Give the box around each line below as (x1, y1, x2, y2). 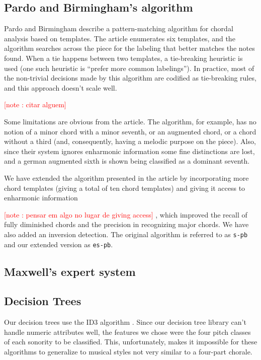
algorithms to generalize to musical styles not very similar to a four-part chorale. (4, 346, 252, 356)
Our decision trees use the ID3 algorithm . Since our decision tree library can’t (4, 317, 246, 327)
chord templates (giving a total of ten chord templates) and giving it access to (4, 182, 245, 193)
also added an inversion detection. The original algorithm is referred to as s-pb (4, 229, 248, 239)
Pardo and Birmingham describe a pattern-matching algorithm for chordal (4, 23, 233, 34)
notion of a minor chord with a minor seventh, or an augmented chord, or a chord (4, 126, 256, 136)
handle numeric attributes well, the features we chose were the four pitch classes (4, 326, 251, 337)
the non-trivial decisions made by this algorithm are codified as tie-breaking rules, (4, 73, 256, 83)
